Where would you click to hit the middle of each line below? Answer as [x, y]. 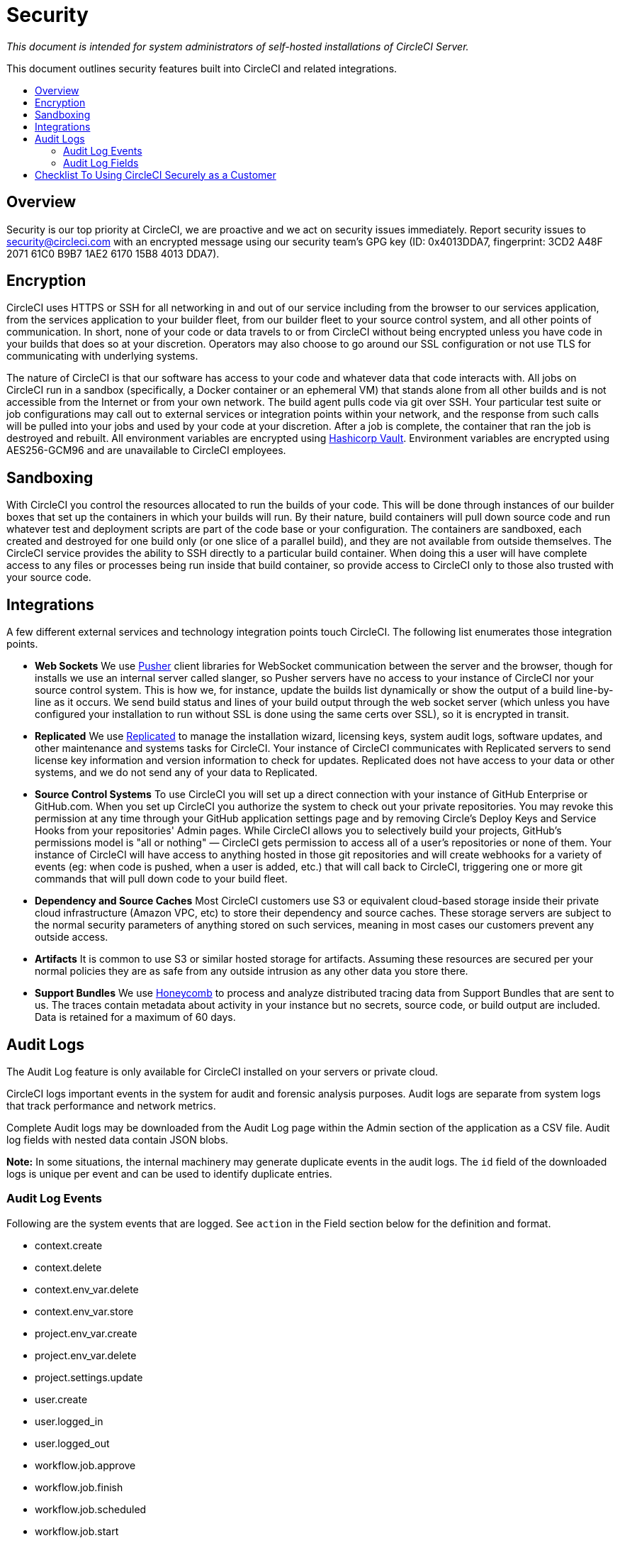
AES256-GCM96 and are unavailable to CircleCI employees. [146, 450]
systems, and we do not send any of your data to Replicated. [176, 773]
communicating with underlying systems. [102, 356]
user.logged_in [69, 1421]
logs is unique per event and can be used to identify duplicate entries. [169, 1173]
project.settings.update [89, 1377]
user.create [61, 1399]
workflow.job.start [77, 1531]
